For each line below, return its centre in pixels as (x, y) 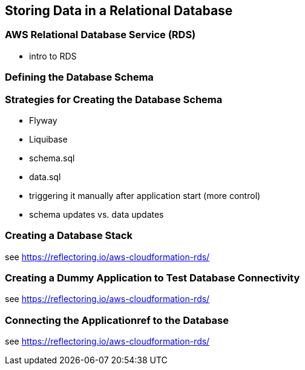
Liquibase (48, 139)
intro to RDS (53, 56)
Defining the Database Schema (79, 77)
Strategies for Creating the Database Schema (114, 99)
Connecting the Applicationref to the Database (117, 320)
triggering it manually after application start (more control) (145, 195)
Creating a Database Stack (69, 236)
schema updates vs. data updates (97, 214)
